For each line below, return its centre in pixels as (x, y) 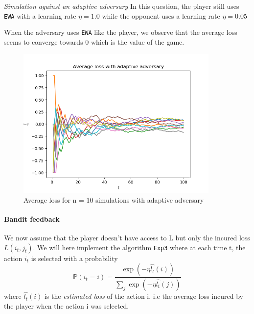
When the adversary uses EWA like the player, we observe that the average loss (121, 32)
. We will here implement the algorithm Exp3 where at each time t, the (139, 247)
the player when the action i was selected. (67, 305)
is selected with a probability (74, 258)
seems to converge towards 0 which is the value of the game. (94, 41)
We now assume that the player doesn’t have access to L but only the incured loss (127, 237)
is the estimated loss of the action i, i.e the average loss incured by (144, 296)
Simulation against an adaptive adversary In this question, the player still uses (122, 6)
